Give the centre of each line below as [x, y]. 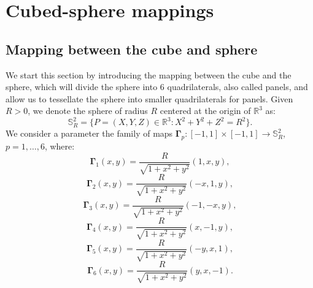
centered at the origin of [205, 111]
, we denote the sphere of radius [88, 111]
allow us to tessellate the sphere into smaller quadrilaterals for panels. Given [149, 98]
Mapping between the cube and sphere [132, 49]
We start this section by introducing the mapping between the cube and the [149, 74]
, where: [60, 146]
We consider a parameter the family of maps [89, 133]
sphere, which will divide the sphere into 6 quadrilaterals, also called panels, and [157, 87]
